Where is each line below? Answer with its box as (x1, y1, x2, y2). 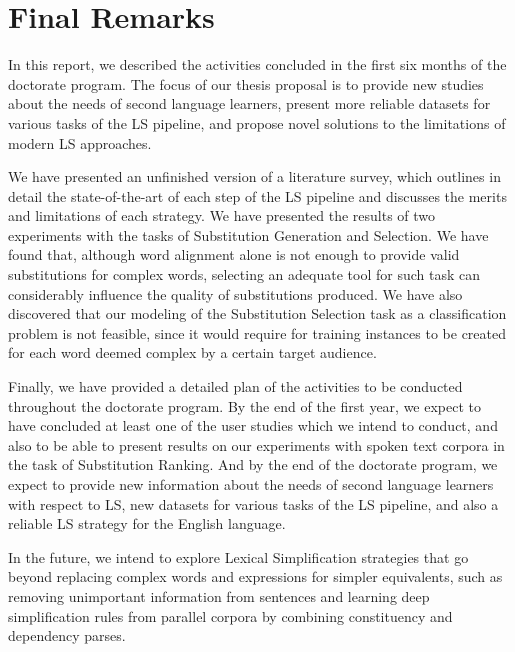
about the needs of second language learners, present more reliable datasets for (8, 93, 491, 114)
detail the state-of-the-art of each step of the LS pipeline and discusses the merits (8, 185, 507, 206)
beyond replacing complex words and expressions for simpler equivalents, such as (8, 566, 503, 587)
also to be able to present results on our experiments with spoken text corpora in (8, 434, 505, 455)
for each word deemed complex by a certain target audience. (8, 342, 377, 363)
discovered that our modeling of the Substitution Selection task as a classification (8, 303, 507, 324)
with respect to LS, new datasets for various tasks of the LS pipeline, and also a (8, 493, 499, 514)
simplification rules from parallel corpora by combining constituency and (8, 605, 453, 626)
